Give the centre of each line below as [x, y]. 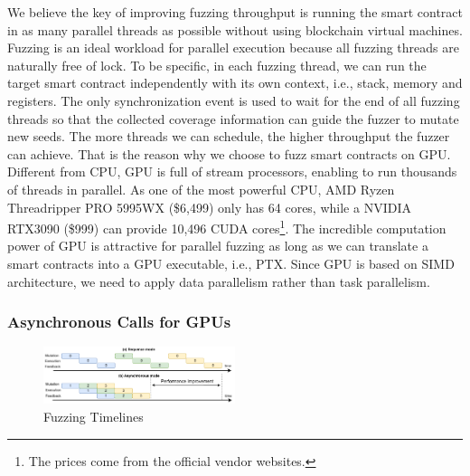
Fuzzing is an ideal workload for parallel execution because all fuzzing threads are [233, 48]
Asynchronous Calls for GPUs [119, 322]
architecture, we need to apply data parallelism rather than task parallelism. [219, 281]
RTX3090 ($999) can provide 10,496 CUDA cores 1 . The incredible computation [227, 227]
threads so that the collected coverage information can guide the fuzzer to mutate [233, 118]
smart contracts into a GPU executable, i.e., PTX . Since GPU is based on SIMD [231, 263]
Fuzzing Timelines [94, 417]
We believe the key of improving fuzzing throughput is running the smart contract [235, 12]
